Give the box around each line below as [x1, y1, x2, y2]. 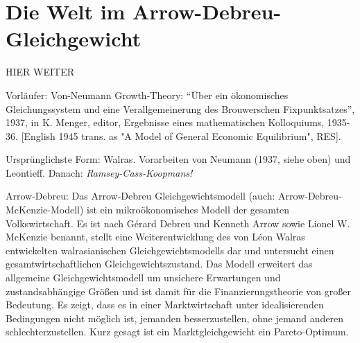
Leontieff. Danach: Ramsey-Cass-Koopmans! [6, 165, 193, 179]
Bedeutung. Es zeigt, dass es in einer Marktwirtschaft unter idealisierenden [6, 297, 324, 312]
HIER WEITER [6, 64, 74, 79]
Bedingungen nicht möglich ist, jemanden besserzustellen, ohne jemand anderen [6, 310, 344, 325]
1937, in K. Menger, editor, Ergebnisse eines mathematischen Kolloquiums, [6, 115, 325, 130]
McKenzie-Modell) [6, 202, 84, 217]
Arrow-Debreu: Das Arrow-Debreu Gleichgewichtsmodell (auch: [6, 188, 275, 203]
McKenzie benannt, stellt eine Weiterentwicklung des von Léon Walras [6, 229, 305, 244]
